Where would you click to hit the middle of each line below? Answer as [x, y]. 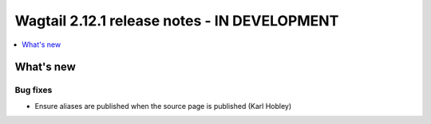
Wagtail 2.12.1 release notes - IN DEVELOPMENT [177, 21]
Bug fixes [34, 90]
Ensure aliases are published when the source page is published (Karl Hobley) [163, 106]
